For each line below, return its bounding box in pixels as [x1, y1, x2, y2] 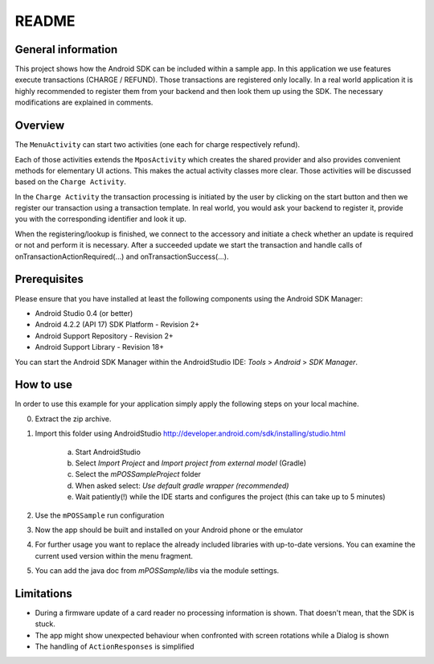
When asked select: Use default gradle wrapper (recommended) [75, 481, 289, 490]
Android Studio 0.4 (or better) [35, 308, 133, 318]
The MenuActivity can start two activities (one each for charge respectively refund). [14, 140, 301, 150]
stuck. [35, 619, 55, 629]
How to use [14, 378, 72, 391]
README [14, 12, 76, 30]
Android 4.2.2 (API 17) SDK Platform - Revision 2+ [35, 320, 200, 330]
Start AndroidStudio [75, 447, 141, 457]
